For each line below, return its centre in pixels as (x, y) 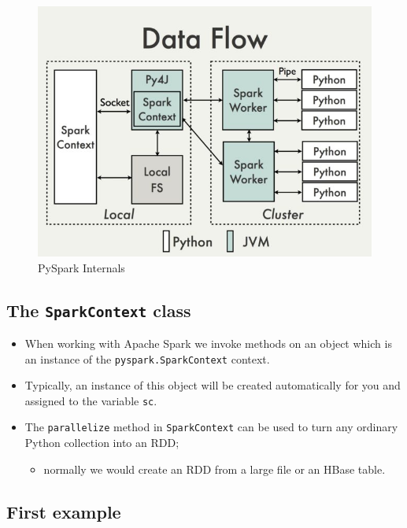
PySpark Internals (81, 267)
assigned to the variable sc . (91, 400)
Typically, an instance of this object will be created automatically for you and (213, 385)
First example (64, 511)
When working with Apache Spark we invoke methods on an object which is (208, 343)
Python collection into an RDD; (102, 443)
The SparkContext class (99, 310)
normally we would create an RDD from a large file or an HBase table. (215, 469)
